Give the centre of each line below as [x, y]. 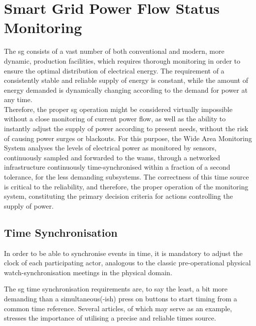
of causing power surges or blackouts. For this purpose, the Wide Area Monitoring [128, 138]
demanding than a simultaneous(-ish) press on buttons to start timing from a [121, 298]
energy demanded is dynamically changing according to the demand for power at [126, 90]
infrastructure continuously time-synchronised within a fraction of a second [117, 167]
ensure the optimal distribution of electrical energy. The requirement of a [114, 70]
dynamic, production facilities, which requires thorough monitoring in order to [122, 60]
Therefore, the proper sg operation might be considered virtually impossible [118, 109]
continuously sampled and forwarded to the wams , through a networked [112, 157]
